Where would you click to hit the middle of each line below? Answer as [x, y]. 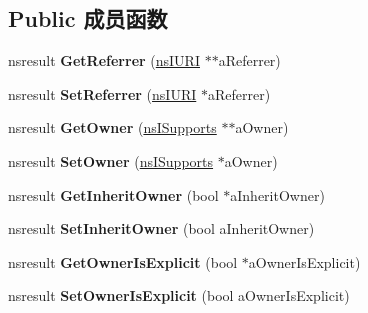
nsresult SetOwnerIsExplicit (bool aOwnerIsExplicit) [179, 295]
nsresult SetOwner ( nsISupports [111, 160]
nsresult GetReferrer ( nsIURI [104, 60]
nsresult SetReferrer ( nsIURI [102, 93]
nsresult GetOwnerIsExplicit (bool [123, 261]
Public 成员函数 [88, 18]
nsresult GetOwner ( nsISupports [112, 127]
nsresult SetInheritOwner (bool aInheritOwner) [161, 228]
